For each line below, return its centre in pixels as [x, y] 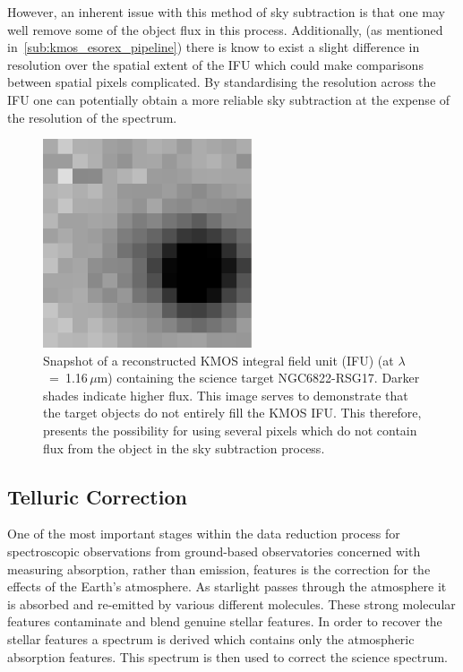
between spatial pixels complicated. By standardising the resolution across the [222, 82]
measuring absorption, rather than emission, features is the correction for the [219, 569]
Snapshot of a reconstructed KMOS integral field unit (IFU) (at [219, 360]
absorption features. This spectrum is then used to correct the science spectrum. [227, 656]
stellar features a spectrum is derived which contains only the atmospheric [211, 638]
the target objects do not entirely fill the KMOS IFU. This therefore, [232, 413]
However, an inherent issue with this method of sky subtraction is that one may [227, 12]
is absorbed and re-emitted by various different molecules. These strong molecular [231, 603]
